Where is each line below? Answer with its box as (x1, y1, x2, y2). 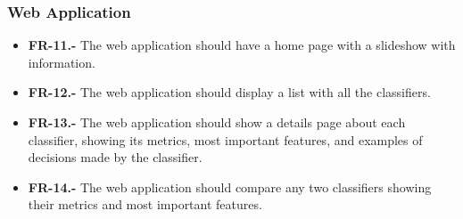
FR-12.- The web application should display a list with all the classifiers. (28, 83, 431, 101)
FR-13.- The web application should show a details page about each (28, 113, 406, 131)
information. (28, 53, 95, 71)
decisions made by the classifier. (28, 148, 203, 166)
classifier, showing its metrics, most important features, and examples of (28, 130, 423, 149)
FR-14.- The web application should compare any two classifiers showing (28, 177, 432, 196)
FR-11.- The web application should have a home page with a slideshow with (28, 36, 456, 54)
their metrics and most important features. (28, 195, 262, 214)
